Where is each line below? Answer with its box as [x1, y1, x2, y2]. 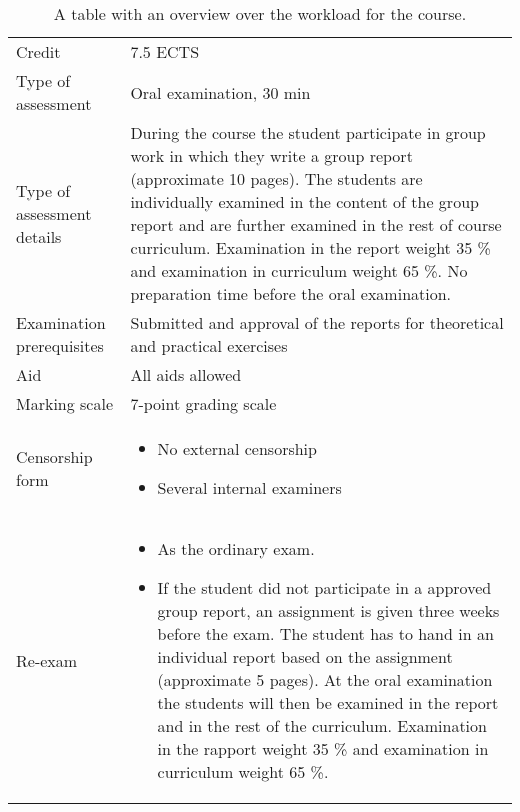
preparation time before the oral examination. [130, 282, 452, 305]
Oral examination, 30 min [130, 80, 311, 104]
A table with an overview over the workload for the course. [53, 2, 467, 25]
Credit [16, 40, 61, 63]
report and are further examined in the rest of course [130, 213, 502, 236]
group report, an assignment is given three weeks [157, 599, 500, 622]
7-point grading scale [130, 392, 277, 415]
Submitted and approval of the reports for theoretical [130, 311, 504, 334]
